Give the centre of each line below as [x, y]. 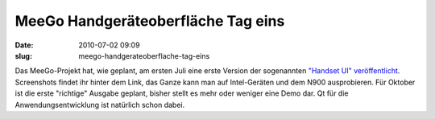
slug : [23, 55]
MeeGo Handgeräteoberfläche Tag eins [150, 21]
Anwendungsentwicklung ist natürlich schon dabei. [100, 105]
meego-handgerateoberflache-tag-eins [144, 55]
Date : [24, 45]
